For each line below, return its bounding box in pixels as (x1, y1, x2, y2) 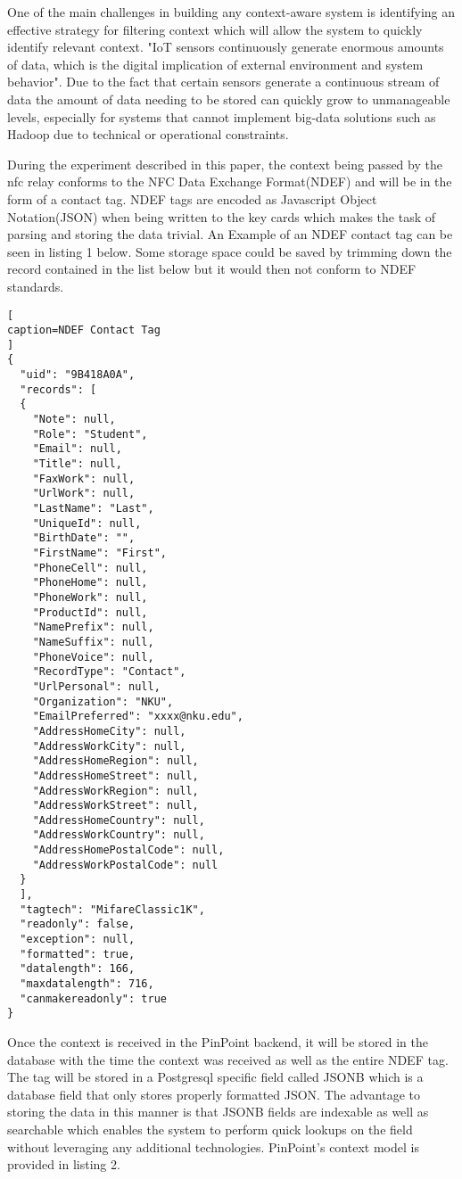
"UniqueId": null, (32, 516, 142, 530)
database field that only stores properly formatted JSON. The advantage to (7, 1084, 420, 1103)
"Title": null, (32, 458, 122, 471)
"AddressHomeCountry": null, (32, 813, 205, 827)
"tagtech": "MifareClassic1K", (20, 903, 205, 916)
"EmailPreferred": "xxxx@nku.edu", (32, 710, 243, 723)
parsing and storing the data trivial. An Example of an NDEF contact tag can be (7, 225, 453, 243)
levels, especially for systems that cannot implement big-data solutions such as (7, 107, 436, 126)
